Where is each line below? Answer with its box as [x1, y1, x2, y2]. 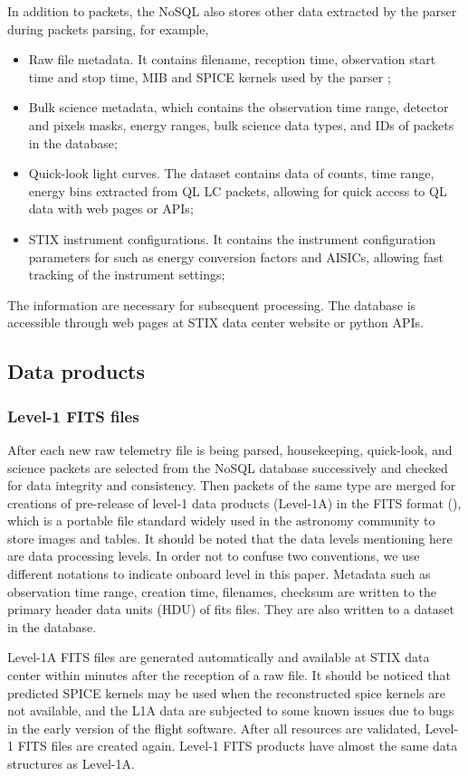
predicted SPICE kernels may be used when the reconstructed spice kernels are [7, 683, 445, 702]
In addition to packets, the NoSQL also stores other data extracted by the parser [7, 2, 457, 20]
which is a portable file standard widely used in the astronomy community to [7, 511, 435, 530]
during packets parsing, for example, [7, 19, 209, 38]
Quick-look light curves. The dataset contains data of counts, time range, [28, 164, 435, 183]
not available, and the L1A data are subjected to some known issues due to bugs [7, 701, 454, 720]
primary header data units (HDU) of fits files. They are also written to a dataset [7, 600, 454, 619]
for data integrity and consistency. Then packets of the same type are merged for [7, 476, 456, 495]
